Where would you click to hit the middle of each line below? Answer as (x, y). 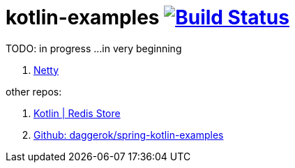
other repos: (34, 91)
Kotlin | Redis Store (77, 113)
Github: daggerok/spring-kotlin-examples (129, 135)
